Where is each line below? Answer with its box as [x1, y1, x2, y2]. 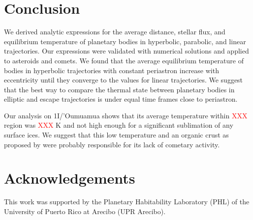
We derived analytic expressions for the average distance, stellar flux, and [4, 27, 225, 37]
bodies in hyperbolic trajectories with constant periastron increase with [4, 65, 219, 75]
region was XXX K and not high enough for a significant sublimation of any [4, 120, 233, 130]
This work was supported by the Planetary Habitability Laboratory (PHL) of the [4, 196, 250, 207]
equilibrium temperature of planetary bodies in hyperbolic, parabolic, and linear [4, 36, 246, 46]
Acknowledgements [4, 168, 135, 188]
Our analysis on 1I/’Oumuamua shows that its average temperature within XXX [4, 110, 248, 120]
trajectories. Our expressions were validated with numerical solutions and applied [4, 46, 249, 56]
